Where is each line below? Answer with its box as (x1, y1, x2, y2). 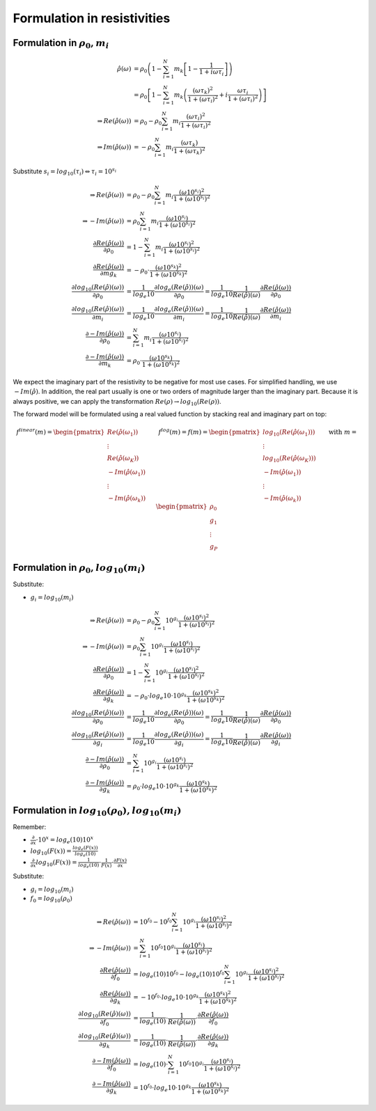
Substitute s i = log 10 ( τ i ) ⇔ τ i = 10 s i (13, 166, 117, 177)
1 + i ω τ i (198, 68, 224, 77)
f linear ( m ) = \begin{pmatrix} (16, 427, 105, 436)
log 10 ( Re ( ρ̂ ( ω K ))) (262, 455, 316, 464)
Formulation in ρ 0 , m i (13, 37, 109, 51)
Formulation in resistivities (13, 10, 171, 26)
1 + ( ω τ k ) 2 (173, 146, 205, 157)
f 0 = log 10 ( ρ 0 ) (30, 895, 73, 904)
